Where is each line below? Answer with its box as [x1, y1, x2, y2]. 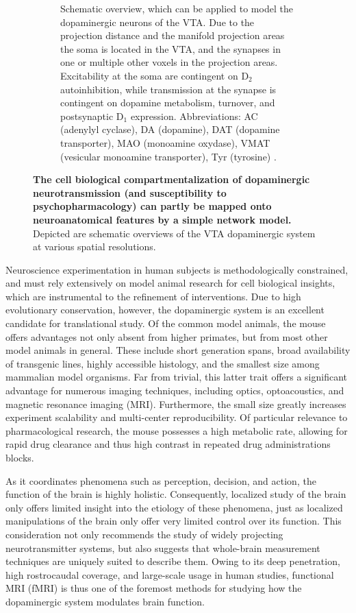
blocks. [5, 450, 34, 464]
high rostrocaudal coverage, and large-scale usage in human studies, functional [5, 567, 334, 581]
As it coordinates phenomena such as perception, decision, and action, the [5, 473, 316, 488]
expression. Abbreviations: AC [130, 108, 258, 123]
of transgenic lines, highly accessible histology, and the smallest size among [5, 356, 320, 370]
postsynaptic [60, 108, 114, 123]
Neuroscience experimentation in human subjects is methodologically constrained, [5, 262, 348, 276]
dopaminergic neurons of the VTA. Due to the [60, 14, 255, 29]
